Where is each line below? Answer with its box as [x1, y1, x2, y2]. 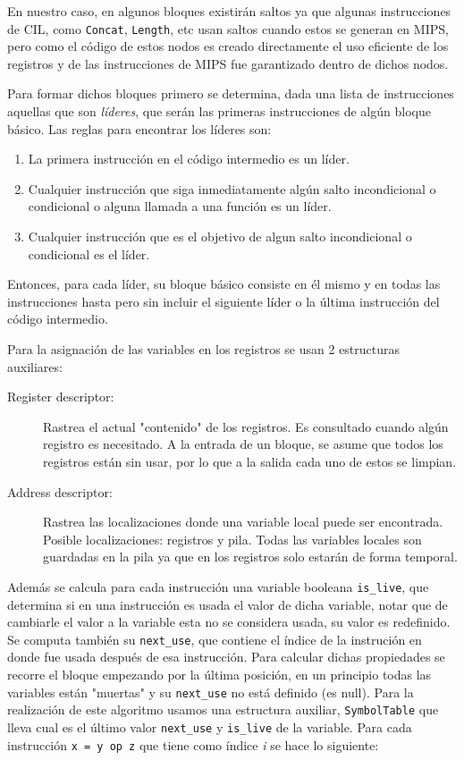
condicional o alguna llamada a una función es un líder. [28, 197, 332, 215]
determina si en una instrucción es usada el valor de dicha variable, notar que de [7, 595, 448, 613]
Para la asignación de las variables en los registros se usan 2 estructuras [7, 339, 401, 358]
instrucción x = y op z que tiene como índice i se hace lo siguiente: [7, 735, 379, 754]
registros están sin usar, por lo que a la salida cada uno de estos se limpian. [43, 452, 457, 470]
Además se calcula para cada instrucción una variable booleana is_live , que [7, 577, 429, 595]
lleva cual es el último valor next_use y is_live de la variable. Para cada [7, 717, 412, 736]
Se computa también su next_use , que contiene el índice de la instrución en [7, 629, 422, 648]
